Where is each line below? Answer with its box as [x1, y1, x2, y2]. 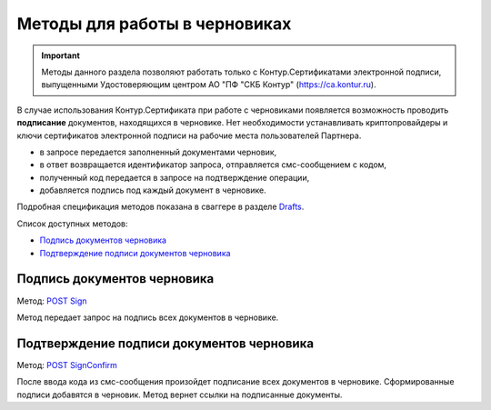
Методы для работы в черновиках [16, 14, 292, 34]
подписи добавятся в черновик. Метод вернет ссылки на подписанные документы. [16, 389, 343, 400]
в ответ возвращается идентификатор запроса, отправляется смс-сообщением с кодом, [39, 159, 386, 170]
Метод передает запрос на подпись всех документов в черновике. [16, 312, 279, 323]
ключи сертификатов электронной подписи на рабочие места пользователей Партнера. [16, 130, 362, 141]
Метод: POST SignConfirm [16, 359, 118, 370]
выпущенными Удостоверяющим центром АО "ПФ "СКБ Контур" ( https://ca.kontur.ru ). [41, 79, 376, 90]
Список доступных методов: [16, 218, 128, 229]
